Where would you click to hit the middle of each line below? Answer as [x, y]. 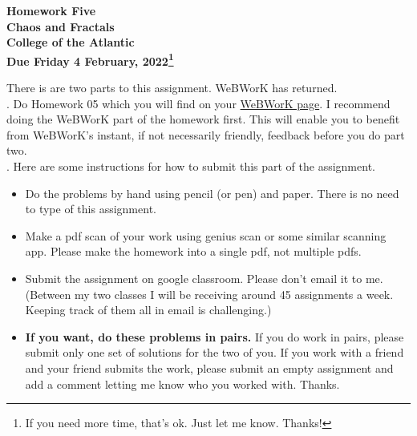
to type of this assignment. [91, 209]
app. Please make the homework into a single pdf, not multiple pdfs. [193, 251]
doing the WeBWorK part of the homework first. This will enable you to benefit [203, 119]
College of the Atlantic [71, 42]
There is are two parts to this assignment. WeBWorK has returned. [172, 88]
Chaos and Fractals [61, 26]
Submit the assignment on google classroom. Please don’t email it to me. [204, 278]
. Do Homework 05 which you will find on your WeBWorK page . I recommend [198, 103]
